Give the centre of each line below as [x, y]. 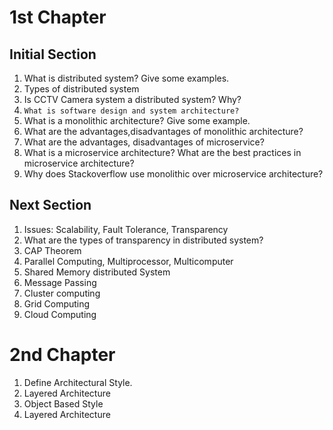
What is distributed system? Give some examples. [126, 78]
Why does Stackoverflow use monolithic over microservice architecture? [173, 174]
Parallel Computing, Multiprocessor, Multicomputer [128, 261]
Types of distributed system [81, 89]
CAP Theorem [52, 250]
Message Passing [60, 282]
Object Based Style [63, 403]
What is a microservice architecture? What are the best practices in [162, 152]
